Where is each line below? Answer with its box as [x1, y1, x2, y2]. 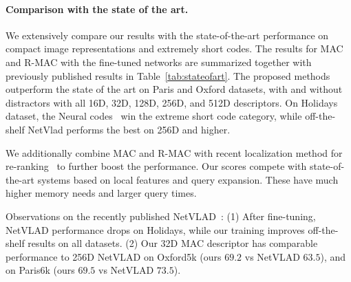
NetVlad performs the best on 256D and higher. [28, 122, 231, 136]
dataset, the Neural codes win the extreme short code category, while [6, 109, 302, 123]
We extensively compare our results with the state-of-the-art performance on [6, 28, 329, 42]
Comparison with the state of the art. [6, 1, 189, 16]
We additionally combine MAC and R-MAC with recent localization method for [6, 145, 343, 160]
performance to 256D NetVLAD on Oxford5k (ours [6, 249, 222, 263]
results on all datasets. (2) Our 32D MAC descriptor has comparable [28, 236, 318, 250]
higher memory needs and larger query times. [6, 186, 197, 200]
